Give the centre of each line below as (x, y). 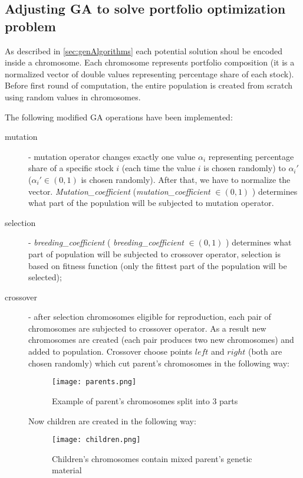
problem (30, 26)
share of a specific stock (71, 168)
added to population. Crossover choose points (111, 351)
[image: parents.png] (94, 382)
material (67, 470)
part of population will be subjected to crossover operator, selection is (154, 253)
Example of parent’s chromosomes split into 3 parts (145, 400)
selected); (45, 277)
